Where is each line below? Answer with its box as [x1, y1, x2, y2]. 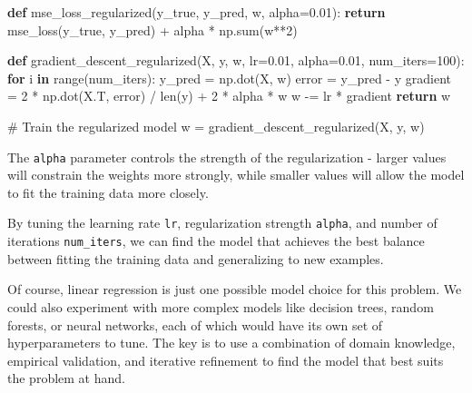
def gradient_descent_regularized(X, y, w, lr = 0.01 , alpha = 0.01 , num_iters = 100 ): [7, 51, 465, 70]
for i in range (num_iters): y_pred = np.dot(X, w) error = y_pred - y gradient [7, 68, 451, 87]
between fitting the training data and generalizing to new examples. [7, 249, 384, 268]
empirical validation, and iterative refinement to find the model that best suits [7, 350, 444, 369]
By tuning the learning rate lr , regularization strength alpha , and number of [7, 213, 438, 232]
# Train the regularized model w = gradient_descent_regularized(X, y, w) [7, 116, 425, 135]
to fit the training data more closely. [7, 182, 209, 201]
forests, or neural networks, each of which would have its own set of [7, 315, 383, 334]
